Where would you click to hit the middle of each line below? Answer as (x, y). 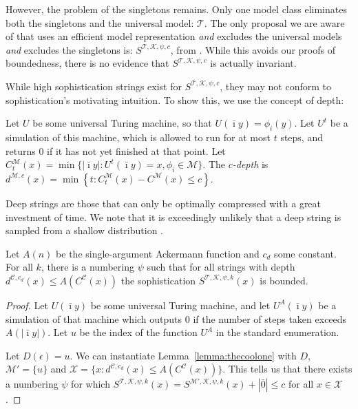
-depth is (250, 164)
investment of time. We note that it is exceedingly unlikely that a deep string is (173, 217)
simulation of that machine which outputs (94, 318)
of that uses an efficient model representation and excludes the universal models (174, 36)
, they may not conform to (275, 86)
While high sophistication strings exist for (94, 86)
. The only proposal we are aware (274, 22)
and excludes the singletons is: (69, 49)
